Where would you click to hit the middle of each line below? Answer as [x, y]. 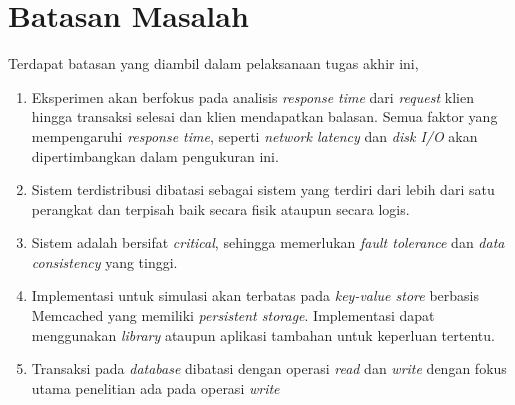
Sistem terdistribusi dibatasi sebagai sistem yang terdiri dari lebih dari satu [263, 189]
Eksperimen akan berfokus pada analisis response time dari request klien [252, 96]
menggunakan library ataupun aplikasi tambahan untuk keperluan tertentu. [263, 334]
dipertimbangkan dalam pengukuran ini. [155, 155]
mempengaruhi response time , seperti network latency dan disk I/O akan [254, 135]
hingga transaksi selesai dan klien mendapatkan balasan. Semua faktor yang [264, 116]
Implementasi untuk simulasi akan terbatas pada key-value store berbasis [255, 295]
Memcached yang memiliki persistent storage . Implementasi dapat [233, 315]
